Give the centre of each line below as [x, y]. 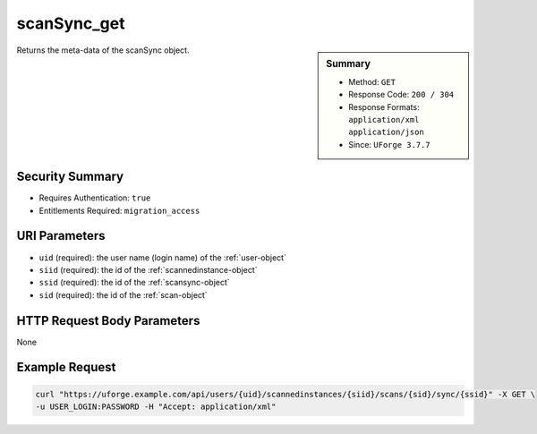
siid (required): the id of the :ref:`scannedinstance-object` [149, 269]
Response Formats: [384, 106]
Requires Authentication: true [95, 198]
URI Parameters [61, 236]
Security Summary [70, 177]
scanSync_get [71, 23]
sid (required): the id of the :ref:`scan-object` [123, 294]
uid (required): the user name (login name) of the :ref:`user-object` [162, 257]
